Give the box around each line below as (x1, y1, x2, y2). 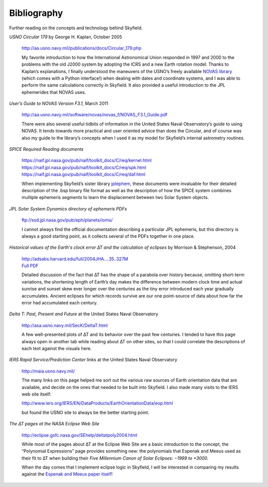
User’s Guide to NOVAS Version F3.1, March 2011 (9, 100, 109, 106)
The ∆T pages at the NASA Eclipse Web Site (9, 421, 100, 427)
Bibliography (9, 7, 63, 18)
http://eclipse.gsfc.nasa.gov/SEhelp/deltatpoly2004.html (21, 432, 137, 438)
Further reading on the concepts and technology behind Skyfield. (9, 25, 143, 31)
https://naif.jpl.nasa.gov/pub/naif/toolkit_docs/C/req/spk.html (21, 164, 146, 170)
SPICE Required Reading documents (9, 146, 84, 152)
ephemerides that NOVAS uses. (21, 89, 86, 95)
